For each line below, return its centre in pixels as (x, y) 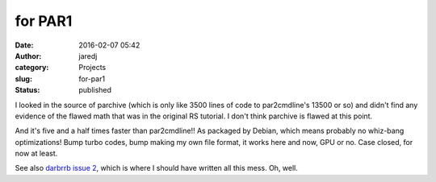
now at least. (36, 154)
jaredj (88, 56)
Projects (92, 68)
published (95, 90)
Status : (27, 90)
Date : (24, 45)
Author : (28, 56)
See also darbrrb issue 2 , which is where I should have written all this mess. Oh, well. (157, 168)
